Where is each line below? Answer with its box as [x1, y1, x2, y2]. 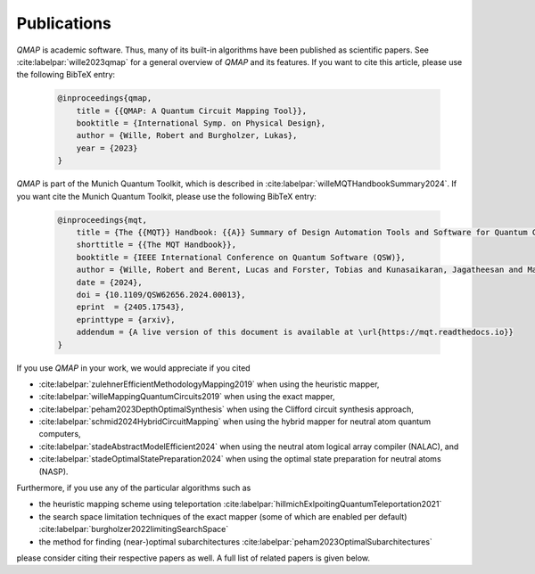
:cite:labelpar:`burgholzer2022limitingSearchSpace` [38, 524, 229, 535]
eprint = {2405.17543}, [76, 302, 185, 312]
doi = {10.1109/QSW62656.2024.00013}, [76, 290, 246, 299]
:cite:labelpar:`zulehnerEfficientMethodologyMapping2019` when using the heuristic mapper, [38, 379, 380, 389]
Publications [16, 13, 111, 33]
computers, [38, 429, 81, 439]
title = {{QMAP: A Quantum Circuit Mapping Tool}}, [76, 105, 308, 116]
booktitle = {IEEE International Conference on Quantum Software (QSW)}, [76, 252, 406, 262]
